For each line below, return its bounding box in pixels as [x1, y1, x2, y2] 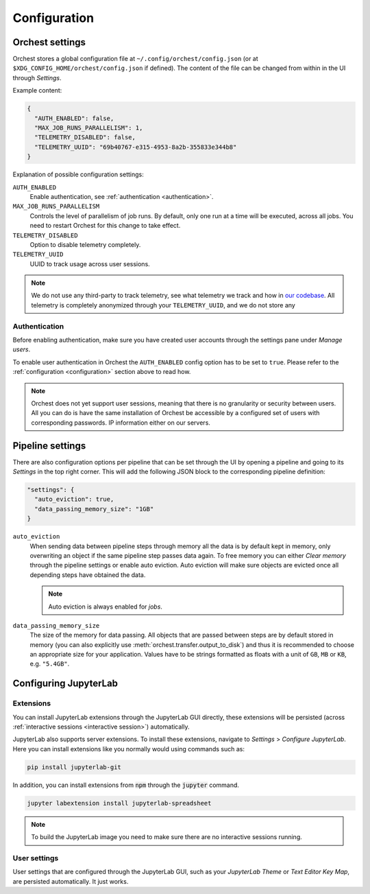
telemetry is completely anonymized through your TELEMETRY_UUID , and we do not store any [31, 301, 296, 309]
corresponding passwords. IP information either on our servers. [31, 419, 210, 427]
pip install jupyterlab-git [27, 763, 121, 771]
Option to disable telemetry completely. [29, 240, 141, 248]
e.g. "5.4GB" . [29, 659, 70, 668]
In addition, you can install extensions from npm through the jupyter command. [12, 781, 240, 789]
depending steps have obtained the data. [29, 570, 146, 579]
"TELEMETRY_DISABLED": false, [34, 134, 136, 141]
